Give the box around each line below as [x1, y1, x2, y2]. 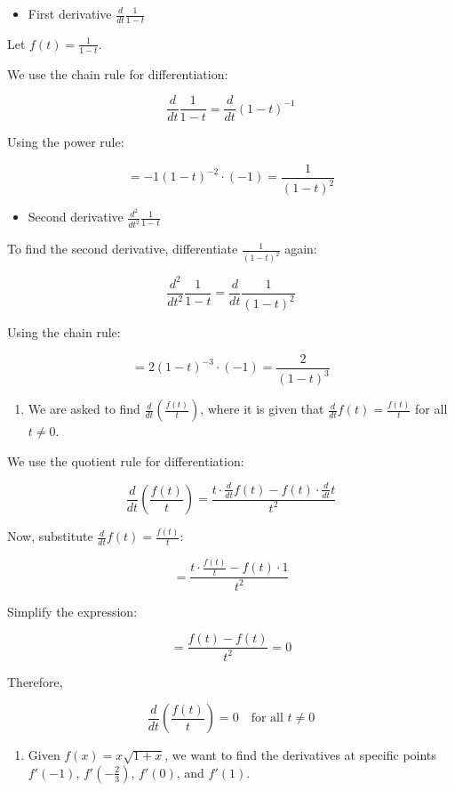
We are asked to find [28, 400, 140, 418]
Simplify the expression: [7, 601, 138, 620]
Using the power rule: [7, 133, 124, 151]
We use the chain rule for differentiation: [7, 64, 228, 83]
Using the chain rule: [7, 323, 121, 342]
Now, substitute [7, 527, 93, 545]
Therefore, [7, 672, 63, 690]
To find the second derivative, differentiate [7, 239, 238, 258]
